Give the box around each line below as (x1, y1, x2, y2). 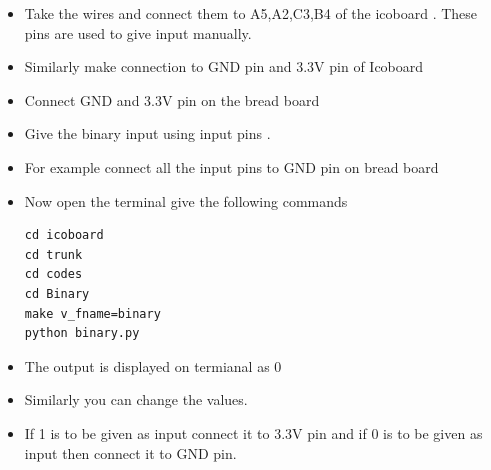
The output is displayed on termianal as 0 (24, 355, 282, 376)
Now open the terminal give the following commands (24, 190, 348, 211)
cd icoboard (24, 228, 104, 243)
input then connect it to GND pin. (24, 442, 237, 463)
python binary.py (24, 326, 140, 341)
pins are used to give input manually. (24, 22, 252, 43)
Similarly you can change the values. (24, 389, 248, 410)
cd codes (24, 267, 83, 282)
